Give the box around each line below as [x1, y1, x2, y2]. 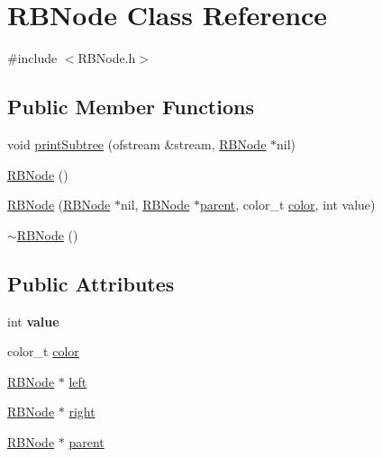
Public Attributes [7, 269, 175, 297]
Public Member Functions [7, 93, 254, 121]
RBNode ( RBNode [7, 195, 111, 214]
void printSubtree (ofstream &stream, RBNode [7, 134, 267, 153]
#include [7, 49, 58, 67]
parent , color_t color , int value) [199, 195, 376, 214]
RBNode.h [77, 49, 136, 67]
